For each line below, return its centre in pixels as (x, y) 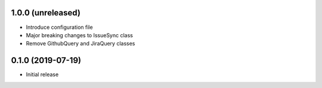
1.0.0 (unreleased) (46, 13)
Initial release (42, 74)
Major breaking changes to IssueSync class (80, 35)
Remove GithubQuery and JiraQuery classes (80, 44)
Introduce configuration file (59, 27)
